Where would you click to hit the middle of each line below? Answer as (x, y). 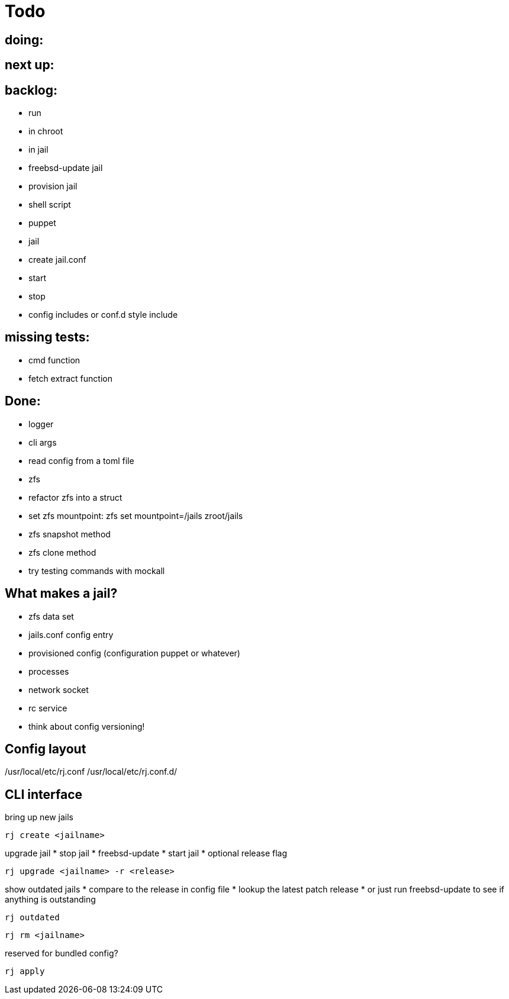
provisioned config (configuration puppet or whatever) (134, 653)
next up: (30, 65)
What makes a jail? (61, 594)
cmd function (54, 360)
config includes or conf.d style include (103, 315)
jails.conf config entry (71, 634)
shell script (50, 205)
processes (49, 671)
